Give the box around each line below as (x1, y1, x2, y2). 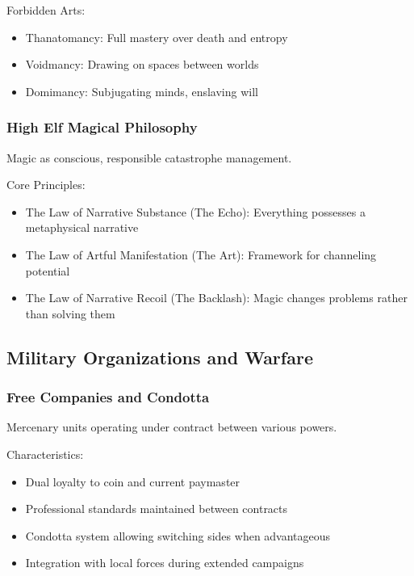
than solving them (25, 305, 115, 322)
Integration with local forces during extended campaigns (25, 554, 304, 571)
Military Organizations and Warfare (6, 344, 313, 369)
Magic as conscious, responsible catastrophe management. (6, 149, 292, 166)
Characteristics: (6, 445, 84, 462)
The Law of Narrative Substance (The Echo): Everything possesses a (25, 203, 366, 220)
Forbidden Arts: (6, 2, 86, 18)
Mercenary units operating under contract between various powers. (6, 418, 337, 435)
